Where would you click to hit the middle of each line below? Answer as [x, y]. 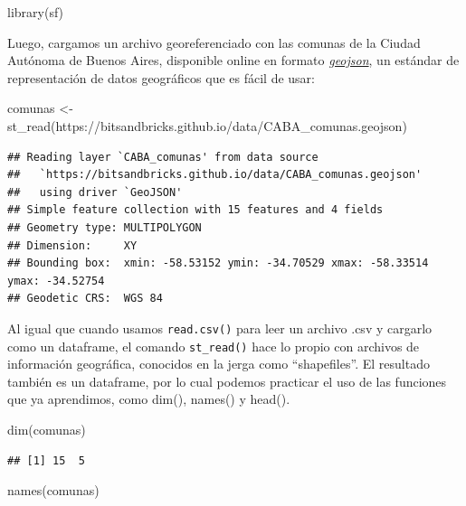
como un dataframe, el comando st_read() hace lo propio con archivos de [214, 346]
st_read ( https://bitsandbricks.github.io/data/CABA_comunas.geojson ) [207, 125]
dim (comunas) [47, 429]
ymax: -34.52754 [56, 281]
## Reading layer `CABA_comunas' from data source [163, 157]
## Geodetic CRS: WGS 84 [85, 299]
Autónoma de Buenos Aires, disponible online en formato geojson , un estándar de [233, 60]
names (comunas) [53, 490]
